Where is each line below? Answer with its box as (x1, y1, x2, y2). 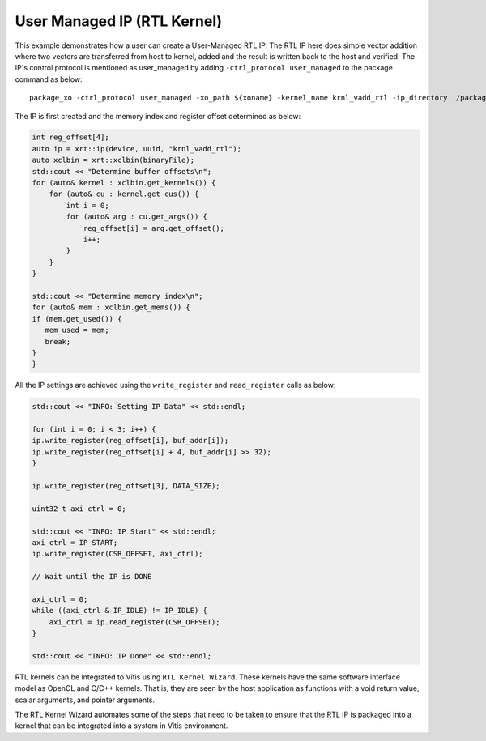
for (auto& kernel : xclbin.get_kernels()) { (32, 178, 216, 188)
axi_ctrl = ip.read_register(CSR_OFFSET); (49, 617, 220, 627)
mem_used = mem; (45, 326, 109, 335)
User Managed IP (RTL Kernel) (15, 12, 223, 30)
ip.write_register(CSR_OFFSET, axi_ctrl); (32, 549, 203, 559)
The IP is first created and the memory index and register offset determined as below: (15, 111, 301, 121)
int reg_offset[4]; (32, 133, 109, 142)
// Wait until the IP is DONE (32, 572, 152, 581)
